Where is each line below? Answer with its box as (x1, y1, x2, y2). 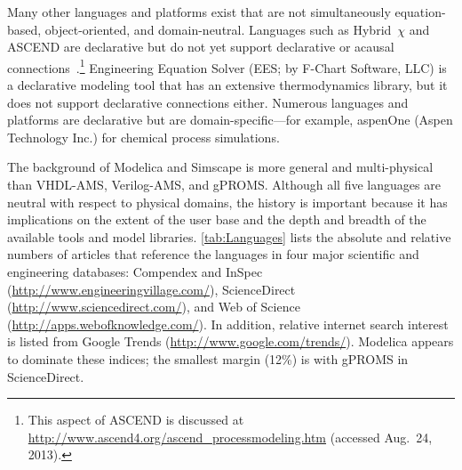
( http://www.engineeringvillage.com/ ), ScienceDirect (7, 280, 296, 298)
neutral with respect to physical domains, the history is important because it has (7, 192, 448, 211)
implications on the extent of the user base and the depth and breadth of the (7, 210, 426, 229)
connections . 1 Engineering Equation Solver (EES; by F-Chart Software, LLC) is (7, 55, 447, 77)
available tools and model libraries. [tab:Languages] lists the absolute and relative (7, 227, 451, 246)
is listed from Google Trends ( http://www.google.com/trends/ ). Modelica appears (7, 332, 454, 351)
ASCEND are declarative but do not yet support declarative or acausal (7, 37, 394, 56)
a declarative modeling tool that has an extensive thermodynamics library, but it (7, 76, 448, 94)
